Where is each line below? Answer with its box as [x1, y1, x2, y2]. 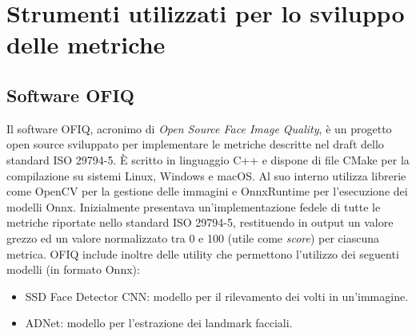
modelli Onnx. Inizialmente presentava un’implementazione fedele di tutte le [6, 198, 381, 215]
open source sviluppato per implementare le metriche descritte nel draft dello [6, 136, 384, 152]
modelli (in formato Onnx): [6, 261, 140, 278]
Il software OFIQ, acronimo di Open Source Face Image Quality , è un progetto [6, 120, 392, 136]
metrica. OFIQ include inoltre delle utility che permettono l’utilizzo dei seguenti [6, 245, 399, 262]
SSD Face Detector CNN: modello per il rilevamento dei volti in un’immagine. [25, 287, 409, 304]
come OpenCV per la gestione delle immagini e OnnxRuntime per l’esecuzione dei [6, 183, 408, 200]
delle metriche [6, 28, 166, 61]
